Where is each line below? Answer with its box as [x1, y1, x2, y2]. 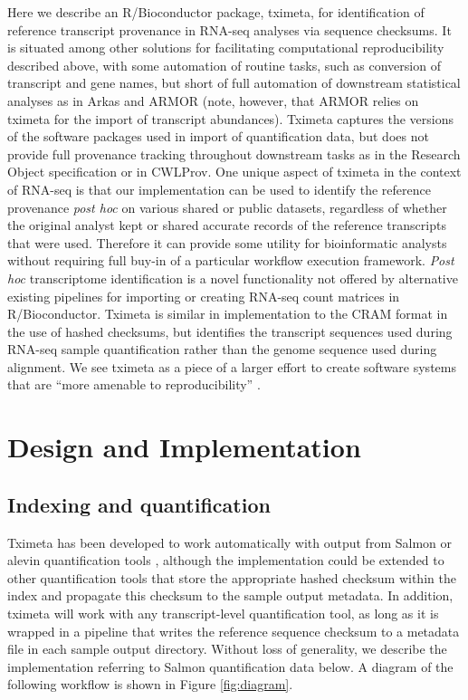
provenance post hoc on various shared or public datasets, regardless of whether [7, 197, 447, 216]
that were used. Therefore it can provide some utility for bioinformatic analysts [7, 233, 447, 252]
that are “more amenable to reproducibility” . [7, 375, 261, 394]
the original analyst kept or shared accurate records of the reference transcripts [7, 216, 446, 235]
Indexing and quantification [7, 490, 271, 518]
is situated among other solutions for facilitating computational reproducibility [7, 38, 444, 57]
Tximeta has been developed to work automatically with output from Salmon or [7, 532, 452, 551]
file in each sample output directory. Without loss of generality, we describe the [7, 639, 447, 658]
